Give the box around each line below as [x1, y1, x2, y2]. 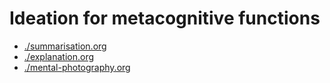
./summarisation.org [23, 40, 107, 52]
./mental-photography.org [23, 61, 131, 73]
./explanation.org [23, 50, 95, 62]
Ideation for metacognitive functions [9, 7, 321, 30]
